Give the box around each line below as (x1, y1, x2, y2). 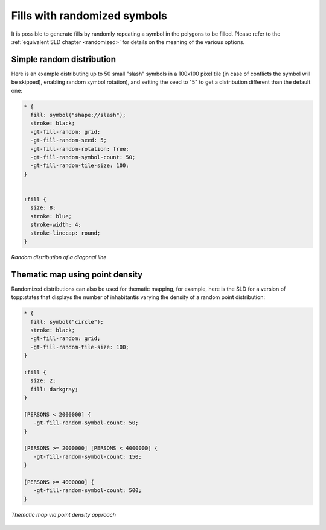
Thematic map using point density (11, 269, 143, 280)
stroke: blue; (30, 213, 72, 219)
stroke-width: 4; (30, 221, 81, 229)
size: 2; (30, 377, 56, 384)
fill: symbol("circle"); (30, 318, 104, 325)
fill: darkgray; (30, 386, 78, 393)
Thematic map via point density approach (11, 511, 116, 518)
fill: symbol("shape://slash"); (30, 112, 126, 118)
